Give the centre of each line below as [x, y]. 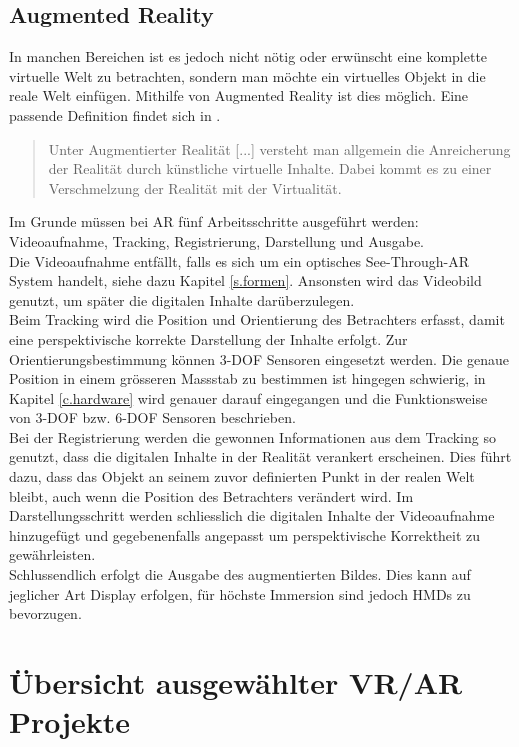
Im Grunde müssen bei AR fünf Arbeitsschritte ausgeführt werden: [214, 221]
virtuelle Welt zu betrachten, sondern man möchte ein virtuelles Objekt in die [247, 75]
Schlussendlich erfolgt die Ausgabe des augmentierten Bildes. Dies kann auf [240, 574]
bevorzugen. [45, 613]
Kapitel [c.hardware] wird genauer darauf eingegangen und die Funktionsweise [248, 397]
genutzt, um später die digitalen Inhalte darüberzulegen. [182, 299]
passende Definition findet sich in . [115, 114]
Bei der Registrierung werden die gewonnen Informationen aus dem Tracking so [252, 436]
